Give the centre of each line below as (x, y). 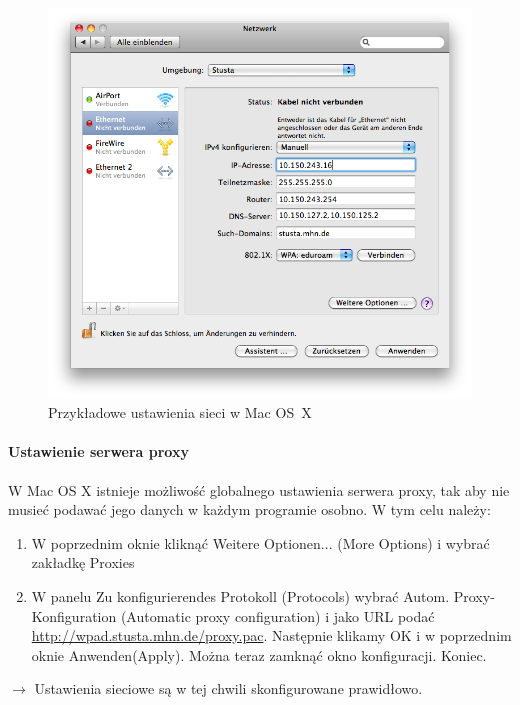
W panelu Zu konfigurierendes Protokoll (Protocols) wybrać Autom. (240, 595)
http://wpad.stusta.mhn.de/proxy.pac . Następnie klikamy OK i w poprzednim (271, 635)
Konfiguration (74, 615)
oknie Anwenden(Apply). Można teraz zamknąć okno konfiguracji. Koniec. (259, 654)
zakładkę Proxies (83, 562)
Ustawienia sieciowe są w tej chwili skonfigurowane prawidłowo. (228, 688)
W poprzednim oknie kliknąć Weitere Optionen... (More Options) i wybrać (260, 542)
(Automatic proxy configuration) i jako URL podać (277, 615)
